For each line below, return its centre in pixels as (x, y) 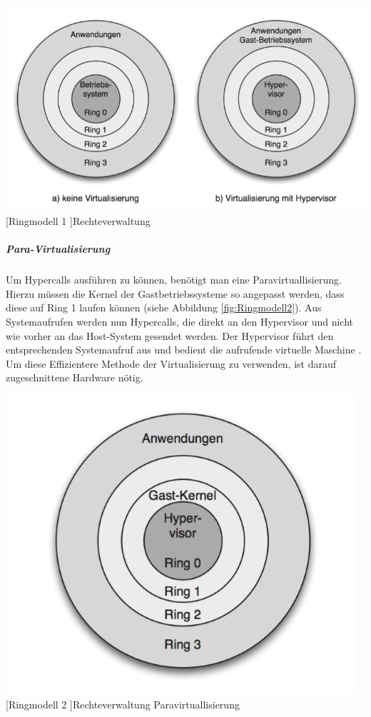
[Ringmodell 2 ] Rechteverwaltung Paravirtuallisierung (123, 704)
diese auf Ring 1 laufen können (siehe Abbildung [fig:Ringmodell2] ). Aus (164, 307)
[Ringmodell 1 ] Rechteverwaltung (78, 221)
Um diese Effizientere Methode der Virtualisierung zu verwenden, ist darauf (171, 363)
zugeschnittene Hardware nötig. (75, 377)
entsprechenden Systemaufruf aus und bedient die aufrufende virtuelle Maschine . (184, 350)
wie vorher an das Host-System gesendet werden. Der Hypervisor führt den (170, 335)
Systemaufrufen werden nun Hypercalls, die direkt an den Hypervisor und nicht (180, 321)
